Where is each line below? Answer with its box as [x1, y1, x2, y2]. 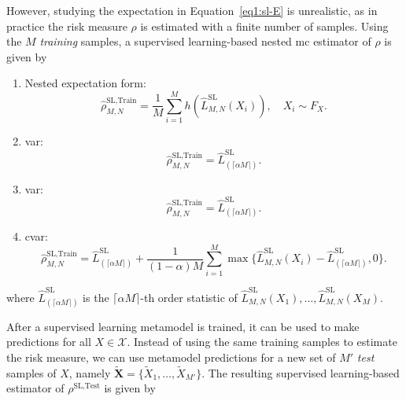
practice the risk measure [6, 17, 127, 34]
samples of [6, 364, 57, 381]
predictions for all [6, 333, 91, 350]
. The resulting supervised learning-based [201, 364, 400, 381]
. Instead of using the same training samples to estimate [127, 333, 397, 350]
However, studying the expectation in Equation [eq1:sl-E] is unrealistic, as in [6, 2, 378, 18]
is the [83, 289, 109, 305]
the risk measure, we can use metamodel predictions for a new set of [6, 348, 336, 365]
